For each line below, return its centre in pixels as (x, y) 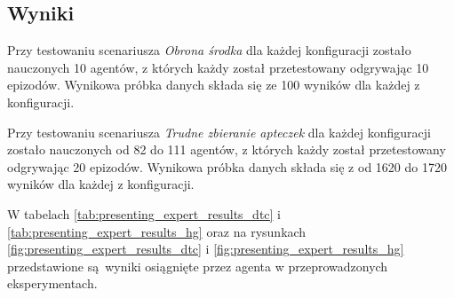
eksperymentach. (52, 283)
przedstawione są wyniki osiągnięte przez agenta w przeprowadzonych (198, 266)
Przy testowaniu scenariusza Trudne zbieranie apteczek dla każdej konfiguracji (219, 132)
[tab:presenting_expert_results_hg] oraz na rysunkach (157, 231)
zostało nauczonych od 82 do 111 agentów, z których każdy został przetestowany (227, 149)
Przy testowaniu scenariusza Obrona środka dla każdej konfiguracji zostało (209, 50)
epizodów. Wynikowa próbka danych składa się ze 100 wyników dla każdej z (214, 85)
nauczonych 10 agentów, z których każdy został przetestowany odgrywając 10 (218, 67)
